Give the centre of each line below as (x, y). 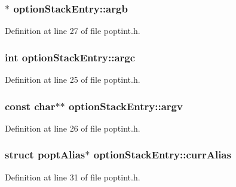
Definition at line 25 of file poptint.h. (73, 80)
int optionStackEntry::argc (70, 57)
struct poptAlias (45, 155)
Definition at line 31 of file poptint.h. (73, 177)
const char (30, 106)
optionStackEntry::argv (126, 106)
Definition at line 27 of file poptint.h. (73, 31)
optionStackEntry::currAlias (162, 155)
